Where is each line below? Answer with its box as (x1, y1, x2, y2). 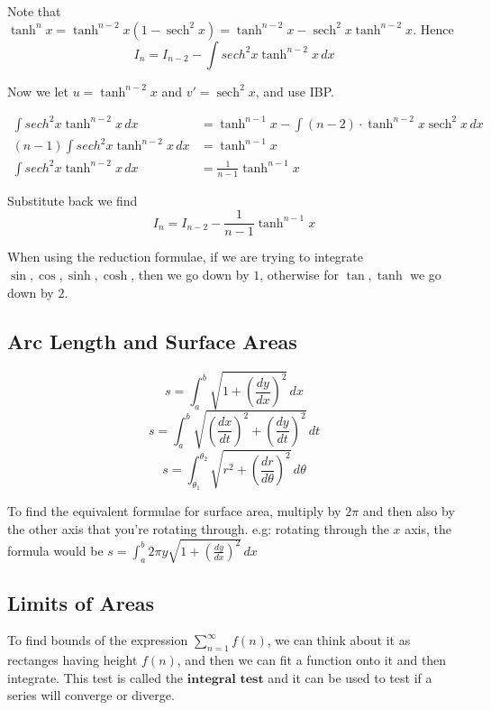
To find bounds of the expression (7, 631, 188, 650)
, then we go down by (131, 265, 250, 284)
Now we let (7, 81, 69, 100)
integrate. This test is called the (7, 668, 184, 687)
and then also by (362, 502, 455, 521)
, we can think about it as (267, 631, 411, 650)
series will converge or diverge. (7, 686, 175, 705)
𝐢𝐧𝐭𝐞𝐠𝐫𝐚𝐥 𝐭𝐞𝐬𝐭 (186, 672, 264, 686)
